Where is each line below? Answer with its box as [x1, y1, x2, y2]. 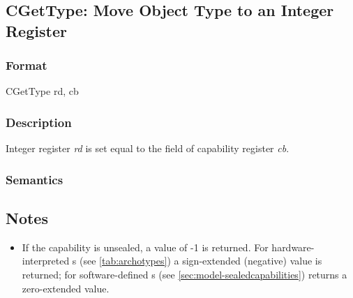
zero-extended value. [22, 281, 110, 295]
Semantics [6, 170, 63, 188]
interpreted [22, 253, 70, 268]
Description [6, 113, 72, 131]
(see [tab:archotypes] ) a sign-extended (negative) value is [80, 253, 322, 268]
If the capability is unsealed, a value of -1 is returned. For [22, 239, 269, 254]
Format [6, 57, 47, 74]
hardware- [271, 239, 315, 254]
